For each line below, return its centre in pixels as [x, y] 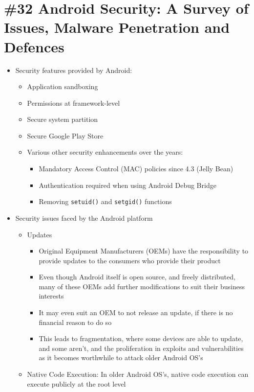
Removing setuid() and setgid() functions [105, 201]
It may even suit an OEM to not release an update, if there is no [136, 312]
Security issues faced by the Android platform [84, 218]
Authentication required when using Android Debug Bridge [127, 185]
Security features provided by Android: [74, 70]
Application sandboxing [63, 86]
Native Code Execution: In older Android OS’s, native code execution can [138, 374]
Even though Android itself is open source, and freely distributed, [137, 277]
